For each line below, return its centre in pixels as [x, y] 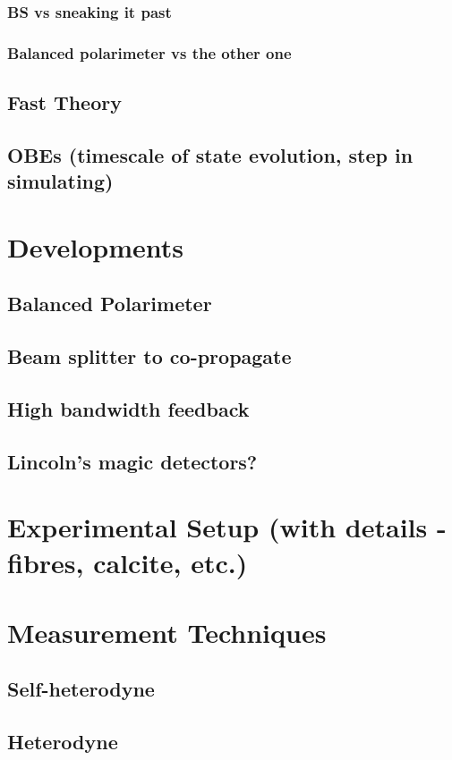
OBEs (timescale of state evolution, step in [210, 154]
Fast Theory [64, 102]
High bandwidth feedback [128, 408]
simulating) [60, 181]
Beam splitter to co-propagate [149, 356]
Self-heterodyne [81, 689]
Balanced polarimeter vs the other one [149, 52]
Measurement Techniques [167, 632]
